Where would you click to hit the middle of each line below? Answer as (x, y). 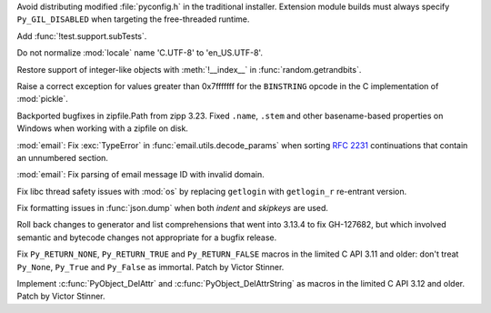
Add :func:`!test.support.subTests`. (82, 35)
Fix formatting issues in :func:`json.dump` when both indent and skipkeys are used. (173, 208)
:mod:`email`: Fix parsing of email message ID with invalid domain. (140, 175)
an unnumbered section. (63, 157)
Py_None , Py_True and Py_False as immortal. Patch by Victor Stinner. (150, 267)
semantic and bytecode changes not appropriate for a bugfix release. (147, 237)
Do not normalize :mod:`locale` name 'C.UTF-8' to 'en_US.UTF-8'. (140, 53)
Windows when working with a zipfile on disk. (102, 128)
